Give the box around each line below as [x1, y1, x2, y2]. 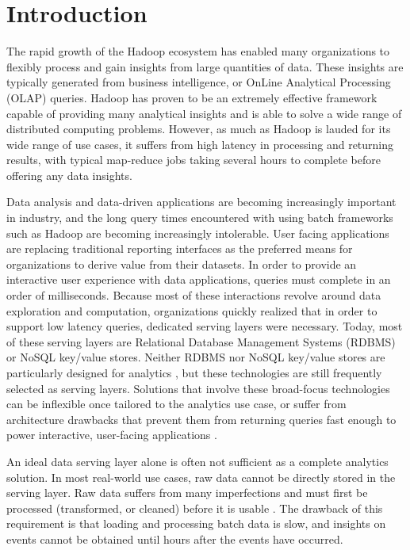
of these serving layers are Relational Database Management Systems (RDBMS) [6, 333, 396, 349]
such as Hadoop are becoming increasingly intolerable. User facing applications [6, 224, 389, 241]
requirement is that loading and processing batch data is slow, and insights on [6, 515, 386, 532]
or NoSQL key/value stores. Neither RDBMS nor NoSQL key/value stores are [6, 349, 385, 365]
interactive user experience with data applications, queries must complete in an [6, 271, 391, 288]
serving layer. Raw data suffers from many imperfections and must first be [6, 484, 368, 501]
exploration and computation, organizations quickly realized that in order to [6, 302, 377, 319]
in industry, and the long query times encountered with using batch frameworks [6, 209, 393, 226]
